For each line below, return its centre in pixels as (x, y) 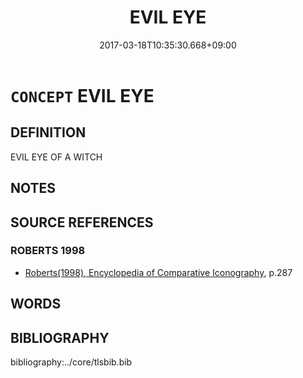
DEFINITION (48, 132)
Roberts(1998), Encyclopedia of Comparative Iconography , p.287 (158, 272)
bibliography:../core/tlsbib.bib (71, 362)
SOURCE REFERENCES (82, 222)
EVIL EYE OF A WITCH (56, 157)
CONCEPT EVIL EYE (82, 95)
